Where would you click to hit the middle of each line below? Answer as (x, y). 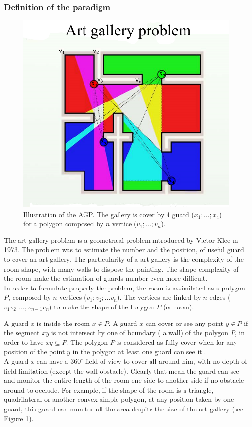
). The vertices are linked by (159, 297)
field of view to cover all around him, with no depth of (166, 361)
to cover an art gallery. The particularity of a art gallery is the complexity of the (124, 259)
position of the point (34, 351)
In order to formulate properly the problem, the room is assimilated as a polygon (125, 287)
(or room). (178, 307)
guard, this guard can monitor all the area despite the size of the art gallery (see (124, 408)
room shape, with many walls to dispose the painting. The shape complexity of (121, 268)
